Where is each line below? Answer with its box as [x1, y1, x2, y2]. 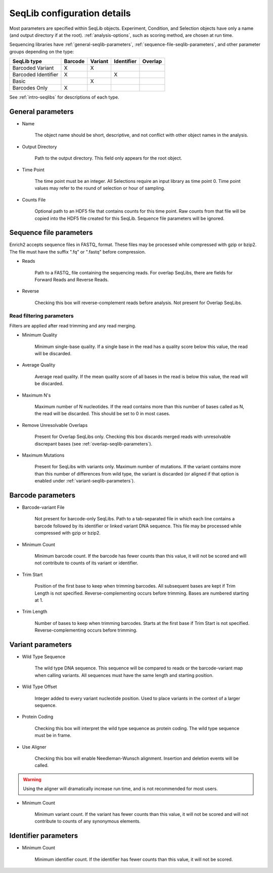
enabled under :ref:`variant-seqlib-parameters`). [34, 478, 135, 484]
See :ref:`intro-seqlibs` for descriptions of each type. [9, 94, 119, 101]
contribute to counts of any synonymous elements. [34, 818, 141, 825]
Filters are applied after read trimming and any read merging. [9, 322, 136, 328]
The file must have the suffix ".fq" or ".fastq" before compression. [9, 249, 146, 255]
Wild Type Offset [22, 684, 58, 690]
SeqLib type [12, 58, 42, 65]
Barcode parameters [9, 491, 76, 500]
